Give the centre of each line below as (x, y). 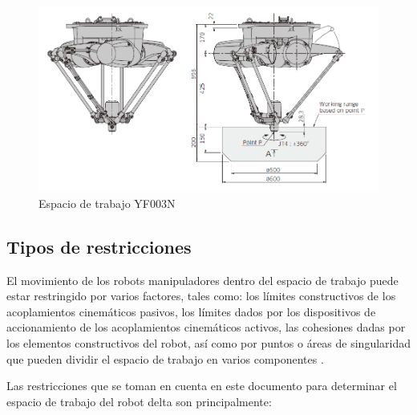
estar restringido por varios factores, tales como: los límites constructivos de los (201, 296)
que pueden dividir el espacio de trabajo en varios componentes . (165, 358)
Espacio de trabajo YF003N (107, 203)
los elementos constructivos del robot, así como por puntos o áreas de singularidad (209, 342)
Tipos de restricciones (99, 246)
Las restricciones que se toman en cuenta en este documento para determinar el (202, 386)
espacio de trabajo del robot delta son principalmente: (139, 401)
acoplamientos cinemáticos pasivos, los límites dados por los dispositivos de (191, 311)
